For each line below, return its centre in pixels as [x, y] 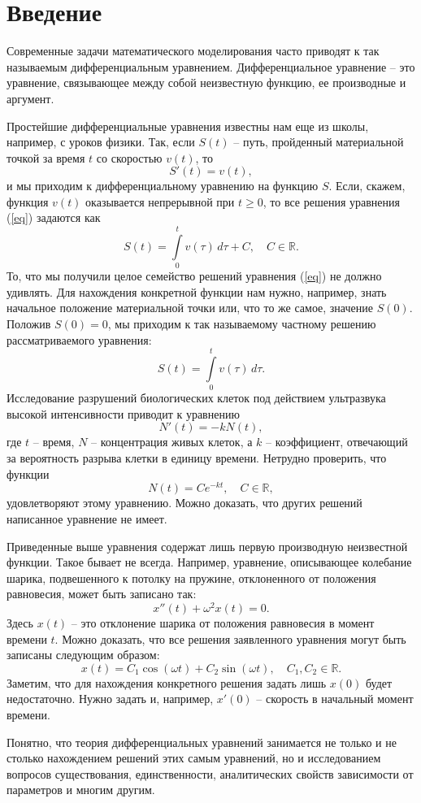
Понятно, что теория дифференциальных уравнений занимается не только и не [202, 742]
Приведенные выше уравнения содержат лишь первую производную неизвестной [207, 546]
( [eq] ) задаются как [54, 217]
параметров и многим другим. [81, 790]
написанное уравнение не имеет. [87, 518]
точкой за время [46, 157]
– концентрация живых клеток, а [172, 442]
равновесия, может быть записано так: [102, 594]
